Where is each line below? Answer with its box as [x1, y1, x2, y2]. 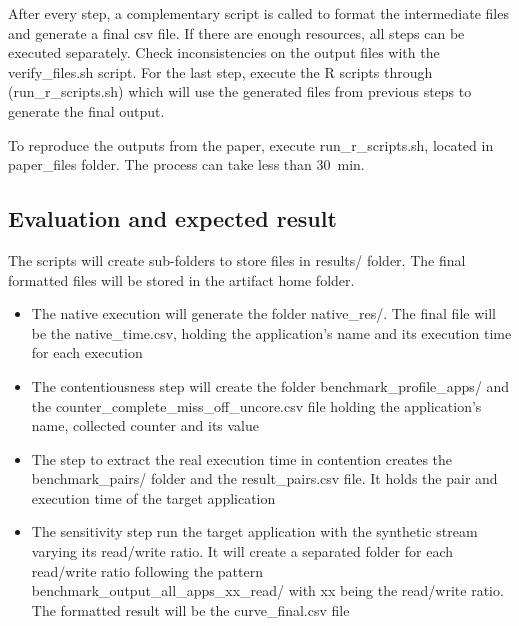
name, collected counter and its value [31, 415, 260, 436]
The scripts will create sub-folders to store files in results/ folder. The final [8, 249, 466, 270]
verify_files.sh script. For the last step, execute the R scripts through [8, 61, 433, 82]
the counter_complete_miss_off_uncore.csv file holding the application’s [31, 395, 482, 416]
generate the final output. [8, 100, 165, 121]
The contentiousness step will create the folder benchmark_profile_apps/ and [31, 375, 510, 396]
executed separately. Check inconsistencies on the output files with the [8, 42, 440, 63]
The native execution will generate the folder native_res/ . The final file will [31, 303, 496, 324]
